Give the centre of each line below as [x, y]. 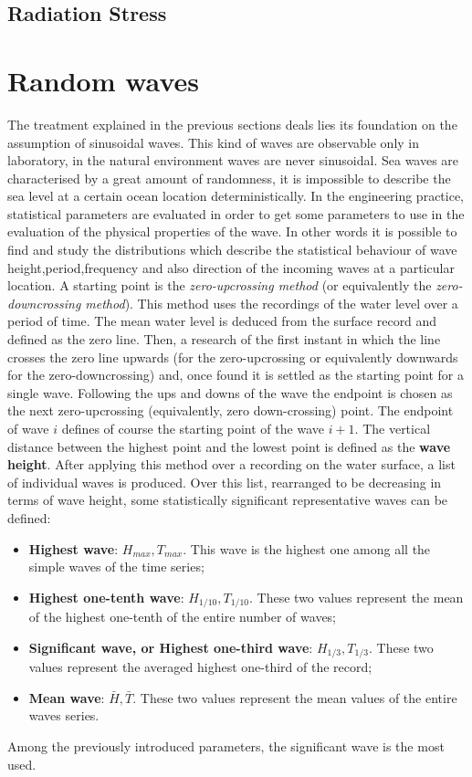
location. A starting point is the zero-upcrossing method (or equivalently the [220, 285]
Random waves [103, 80]
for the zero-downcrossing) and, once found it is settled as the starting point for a [236, 375]
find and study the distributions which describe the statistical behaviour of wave [232, 250]
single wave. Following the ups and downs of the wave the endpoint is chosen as [230, 392]
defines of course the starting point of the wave [193, 428]
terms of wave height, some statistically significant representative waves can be [228, 500]
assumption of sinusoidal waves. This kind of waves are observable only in [214, 142]
